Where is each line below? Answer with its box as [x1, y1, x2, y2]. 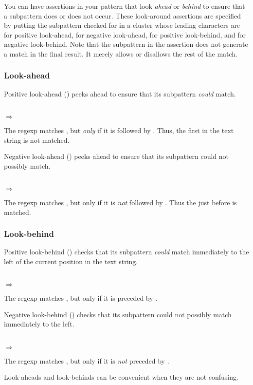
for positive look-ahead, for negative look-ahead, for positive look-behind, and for [4, 29, 246, 39]
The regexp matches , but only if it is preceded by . [4, 293, 158, 303]
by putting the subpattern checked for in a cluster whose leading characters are [4, 20, 240, 30]
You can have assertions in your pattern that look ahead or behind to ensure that [4, 1, 245, 11]
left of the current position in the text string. [4, 256, 138, 266]
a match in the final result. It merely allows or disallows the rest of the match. [4, 48, 237, 58]
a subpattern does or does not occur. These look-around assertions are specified [4, 10, 241, 20]
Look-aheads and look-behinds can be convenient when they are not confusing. [4, 372, 238, 382]
